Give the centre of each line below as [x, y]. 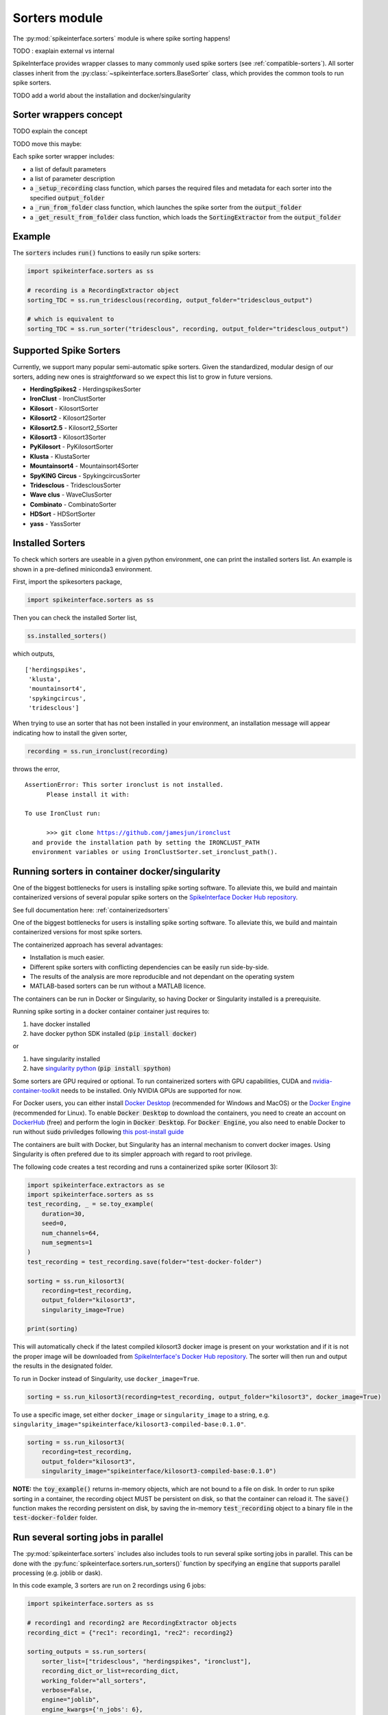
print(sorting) [52, 1329]
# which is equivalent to [71, 319]
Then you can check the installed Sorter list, [75, 618]
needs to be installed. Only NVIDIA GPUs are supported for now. [151, 1090]
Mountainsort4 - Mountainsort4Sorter [84, 466]
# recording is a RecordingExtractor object [103, 291]
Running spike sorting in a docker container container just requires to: [111, 1011]
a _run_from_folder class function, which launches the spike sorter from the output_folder [166, 208]
